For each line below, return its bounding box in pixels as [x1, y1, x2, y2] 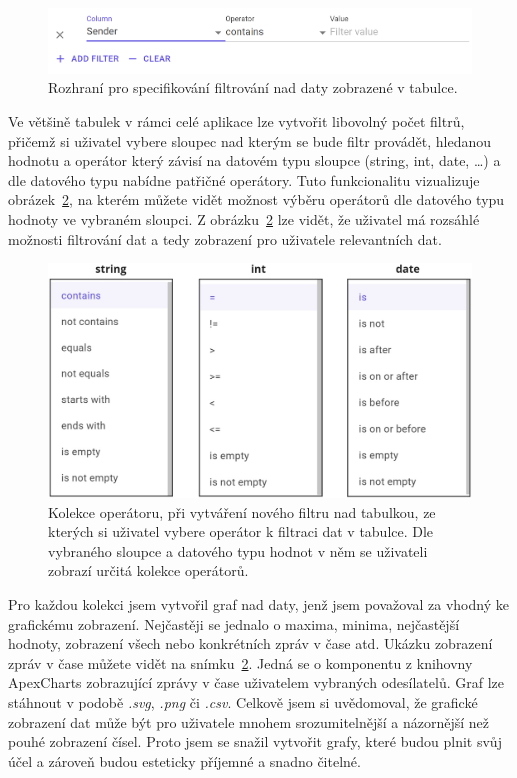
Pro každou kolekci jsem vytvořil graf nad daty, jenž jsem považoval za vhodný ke [8, 593, 509, 614]
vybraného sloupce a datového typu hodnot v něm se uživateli [48, 540, 428, 561]
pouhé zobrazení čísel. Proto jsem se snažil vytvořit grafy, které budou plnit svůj [8, 731, 502, 752]
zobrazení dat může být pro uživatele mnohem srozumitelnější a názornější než [8, 711, 490, 732]
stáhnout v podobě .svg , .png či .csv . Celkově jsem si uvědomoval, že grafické [8, 691, 478, 712]
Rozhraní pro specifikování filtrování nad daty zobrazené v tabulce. [48, 77, 458, 98]
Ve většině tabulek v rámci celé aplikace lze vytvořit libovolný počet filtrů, [8, 111, 465, 132]
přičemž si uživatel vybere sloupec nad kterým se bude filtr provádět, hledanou [8, 130, 492, 151]
